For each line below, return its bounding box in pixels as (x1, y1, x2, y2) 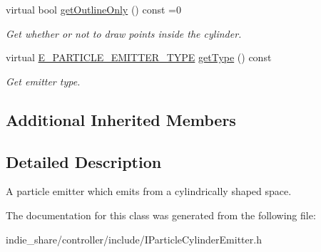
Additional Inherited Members (6, 108, 236, 130)
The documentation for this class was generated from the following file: (6, 207, 316, 222)
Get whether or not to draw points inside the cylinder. (6, 26, 242, 41)
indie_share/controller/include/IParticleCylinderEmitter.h (6, 231, 262, 246)
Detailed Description (6, 150, 162, 172)
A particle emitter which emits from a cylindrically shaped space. (6, 184, 292, 199)
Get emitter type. (6, 73, 81, 88)
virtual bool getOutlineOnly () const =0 (6, 2, 181, 16)
